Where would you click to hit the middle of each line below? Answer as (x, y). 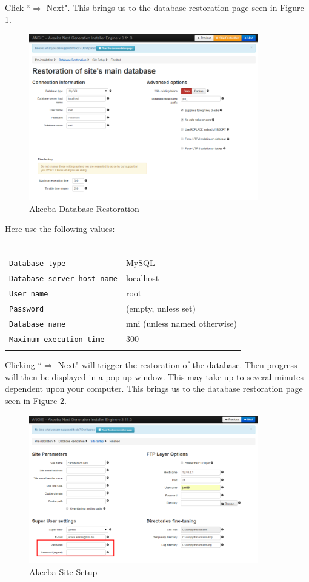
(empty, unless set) (161, 308)
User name (29, 294)
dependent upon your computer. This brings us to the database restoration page (154, 389)
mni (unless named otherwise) (181, 323)
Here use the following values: (60, 229)
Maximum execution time (57, 339)
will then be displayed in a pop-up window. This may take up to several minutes (154, 376)
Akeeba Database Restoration (84, 208)
